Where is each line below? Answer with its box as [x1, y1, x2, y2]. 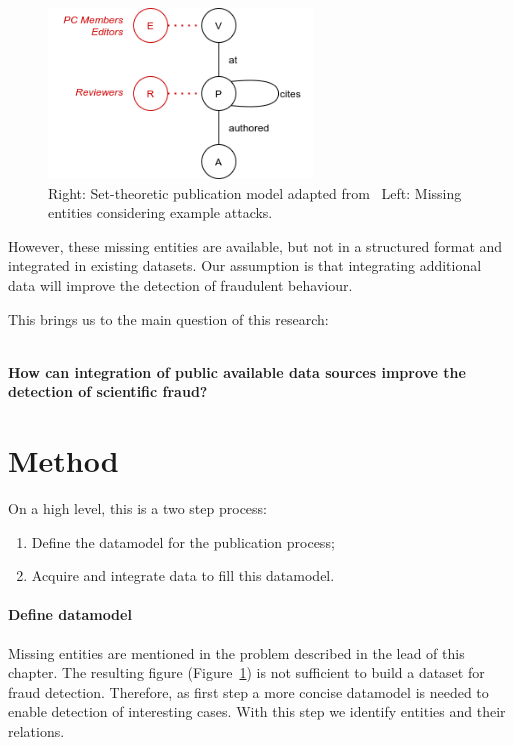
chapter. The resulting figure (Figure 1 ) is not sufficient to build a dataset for [8, 662, 485, 683]
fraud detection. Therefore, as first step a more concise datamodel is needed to [8, 681, 489, 702]
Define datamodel [8, 604, 132, 625]
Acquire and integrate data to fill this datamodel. [31, 565, 335, 586]
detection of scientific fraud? [8, 381, 208, 402]
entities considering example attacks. [48, 202, 273, 223]
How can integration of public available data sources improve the [8, 361, 466, 382]
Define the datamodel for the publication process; [31, 531, 335, 552]
